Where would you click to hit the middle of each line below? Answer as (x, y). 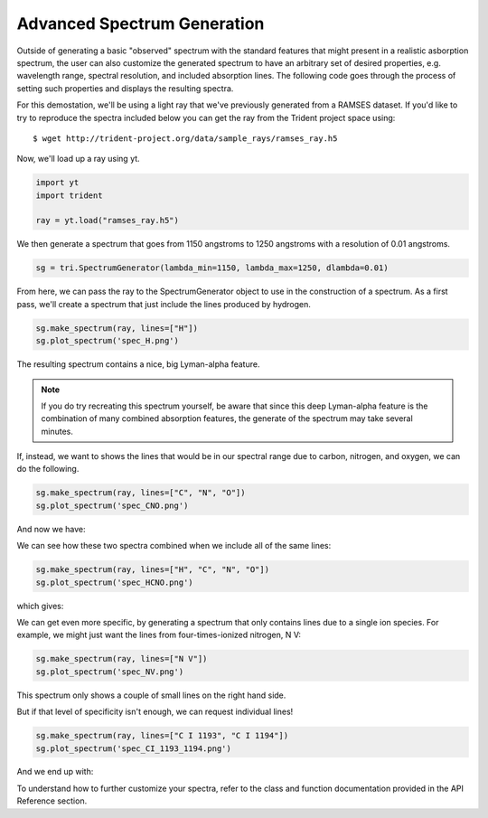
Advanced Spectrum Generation (141, 24)
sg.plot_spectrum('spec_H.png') (108, 341)
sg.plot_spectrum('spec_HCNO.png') (114, 582)
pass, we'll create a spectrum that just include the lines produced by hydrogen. (164, 304)
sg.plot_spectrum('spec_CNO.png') (112, 505)
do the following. (48, 469)
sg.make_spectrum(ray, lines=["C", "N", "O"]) (141, 493)
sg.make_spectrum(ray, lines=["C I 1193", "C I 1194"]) (162, 736)
